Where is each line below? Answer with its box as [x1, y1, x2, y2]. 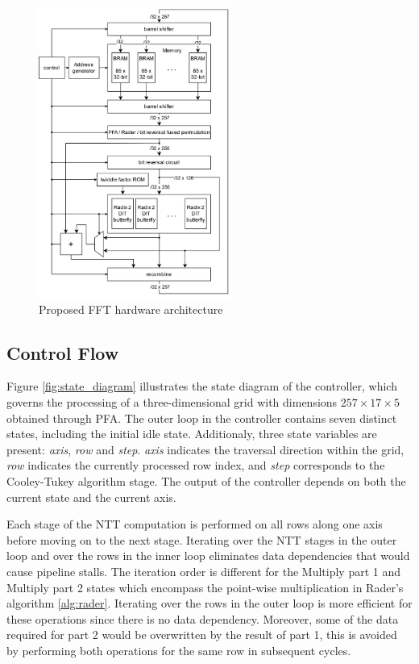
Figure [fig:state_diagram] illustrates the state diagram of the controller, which [6, 378, 397, 395]
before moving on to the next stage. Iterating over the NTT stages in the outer [6, 531, 397, 548]
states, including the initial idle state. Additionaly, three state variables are [6, 425, 377, 442]
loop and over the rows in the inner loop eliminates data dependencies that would [6, 547, 410, 564]
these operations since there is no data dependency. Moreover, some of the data [6, 610, 399, 627]
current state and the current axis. [6, 488, 176, 505]
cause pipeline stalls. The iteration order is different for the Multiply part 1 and [6, 562, 401, 579]
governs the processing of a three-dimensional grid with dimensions [6, 394, 338, 411]
